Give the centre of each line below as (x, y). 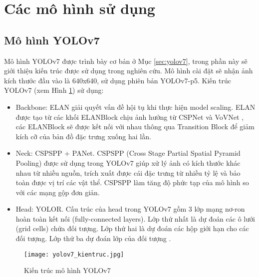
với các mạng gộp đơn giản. (58, 192)
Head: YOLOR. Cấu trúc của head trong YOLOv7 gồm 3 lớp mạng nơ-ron (130, 209)
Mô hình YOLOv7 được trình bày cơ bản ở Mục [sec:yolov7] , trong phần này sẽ (126, 61)
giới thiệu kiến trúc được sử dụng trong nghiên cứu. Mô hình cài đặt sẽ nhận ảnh (129, 71)
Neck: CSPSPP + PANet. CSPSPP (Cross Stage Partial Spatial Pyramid (128, 153)
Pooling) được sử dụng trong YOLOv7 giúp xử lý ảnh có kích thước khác (128, 162)
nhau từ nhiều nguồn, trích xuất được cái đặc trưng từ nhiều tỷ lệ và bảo (128, 172)
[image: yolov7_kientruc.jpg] (74, 254)
